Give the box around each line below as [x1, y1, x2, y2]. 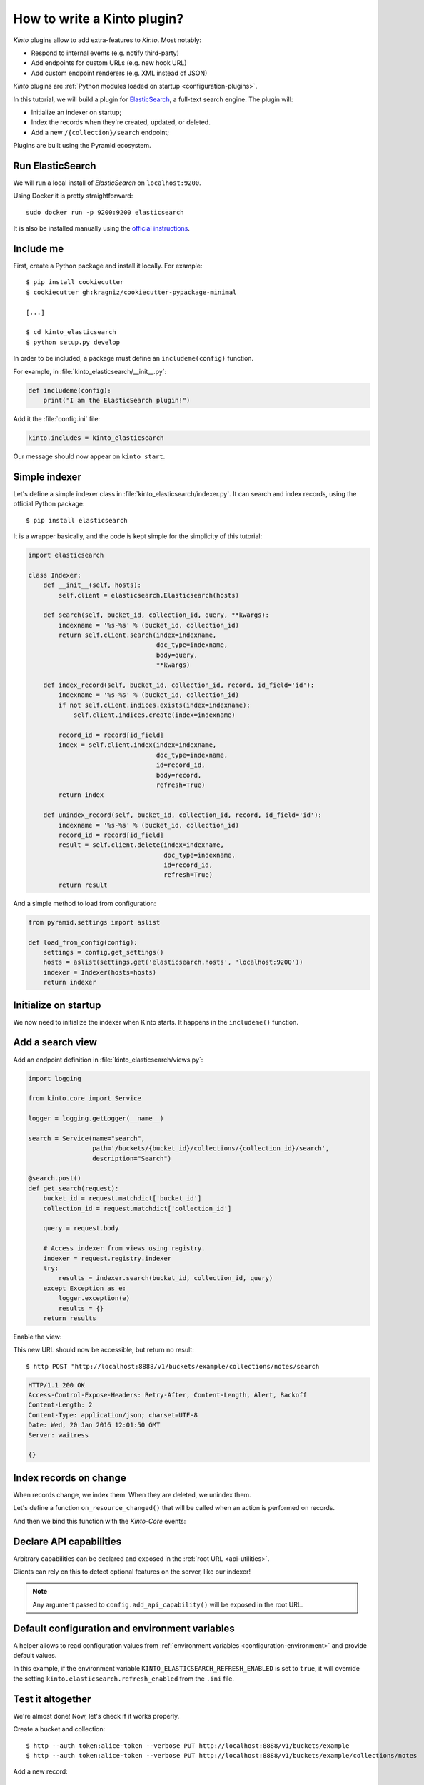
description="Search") [91, 1154, 171, 1162]
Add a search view [13, 1036, 98, 1049]
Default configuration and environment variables [13, 1622, 235, 1634]
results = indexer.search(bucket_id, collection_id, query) [58, 1274, 273, 1282]
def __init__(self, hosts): [43, 581, 142, 589]
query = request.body [43, 1225, 119, 1232]
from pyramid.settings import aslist [28, 918, 161, 926]
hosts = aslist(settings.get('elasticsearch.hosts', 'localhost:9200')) [43, 958, 303, 967]
